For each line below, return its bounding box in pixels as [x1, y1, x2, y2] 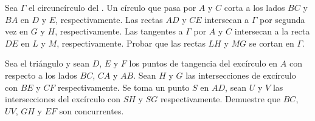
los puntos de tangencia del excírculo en [129, 57, 278, 70]
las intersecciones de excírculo [185, 68, 296, 81]
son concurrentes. [59, 104, 124, 117]
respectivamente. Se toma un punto [58, 80, 190, 93]
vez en [5, 25, 29, 38]
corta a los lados [224, 1, 285, 13]
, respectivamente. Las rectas [55, 13, 163, 25]
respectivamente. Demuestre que [160, 93, 281, 105]
